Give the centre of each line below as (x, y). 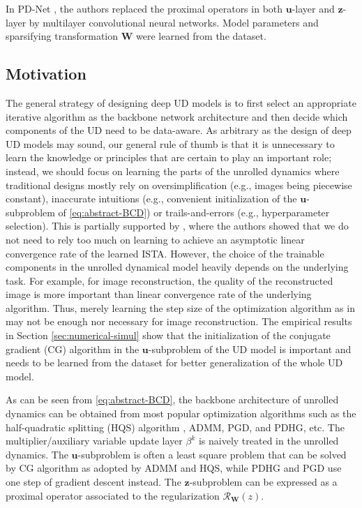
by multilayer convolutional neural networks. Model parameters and (174, 22)
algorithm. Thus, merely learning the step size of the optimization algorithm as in (180, 307)
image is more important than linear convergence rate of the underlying (159, 294)
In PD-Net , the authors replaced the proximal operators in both (144, 8)
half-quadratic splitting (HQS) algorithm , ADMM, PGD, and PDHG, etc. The (175, 427)
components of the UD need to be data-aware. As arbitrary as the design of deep (179, 130)
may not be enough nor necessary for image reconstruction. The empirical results (179, 321)
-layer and (313, 8)
